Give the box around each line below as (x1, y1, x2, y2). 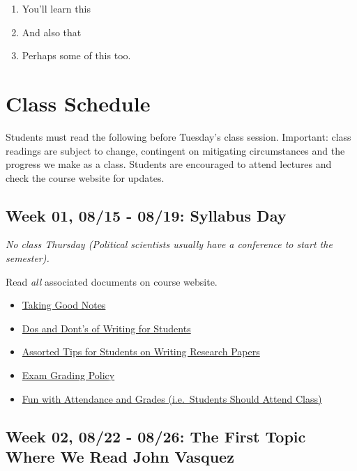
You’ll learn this (22, 1, 91, 15)
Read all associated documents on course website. (6, 274, 218, 288)
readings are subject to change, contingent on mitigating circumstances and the (6, 143, 345, 157)
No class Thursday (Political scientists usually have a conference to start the (6, 237, 333, 252)
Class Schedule (6, 88, 151, 117)
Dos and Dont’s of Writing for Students (22, 321, 191, 335)
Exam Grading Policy (22, 368, 115, 383)
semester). (6, 251, 50, 265)
